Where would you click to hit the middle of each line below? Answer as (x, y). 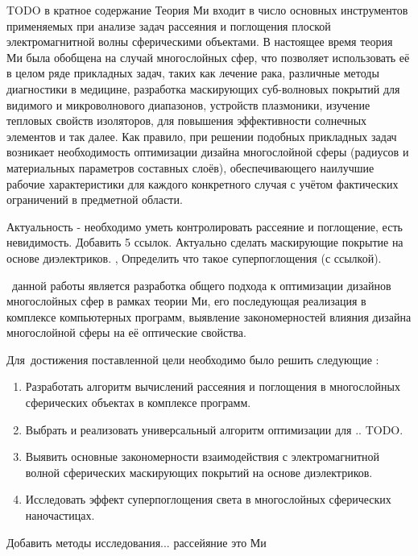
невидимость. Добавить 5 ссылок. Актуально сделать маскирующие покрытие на (205, 242)
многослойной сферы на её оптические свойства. (126, 332)
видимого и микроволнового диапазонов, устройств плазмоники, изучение (188, 104)
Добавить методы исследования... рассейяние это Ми (137, 542)
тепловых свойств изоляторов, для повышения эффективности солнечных (187, 120)
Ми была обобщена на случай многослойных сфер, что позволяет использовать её (208, 57)
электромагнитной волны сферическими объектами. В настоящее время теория (200, 41)
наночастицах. (60, 515)
